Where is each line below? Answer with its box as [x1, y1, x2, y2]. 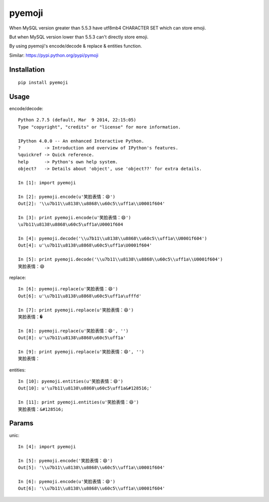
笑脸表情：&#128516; [18, 406, 64, 412]
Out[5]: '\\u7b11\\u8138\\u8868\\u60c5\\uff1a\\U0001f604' [18, 465, 165, 471]
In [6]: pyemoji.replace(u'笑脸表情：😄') [18, 286, 118, 292]
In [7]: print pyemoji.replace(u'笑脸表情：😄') [18, 307, 134, 313]
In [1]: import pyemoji [18, 180, 76, 185]
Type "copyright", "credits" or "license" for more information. [18, 124, 181, 129]
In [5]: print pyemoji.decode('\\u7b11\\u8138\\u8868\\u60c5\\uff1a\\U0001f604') [18, 256, 223, 262]
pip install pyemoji [18, 80, 68, 86]
